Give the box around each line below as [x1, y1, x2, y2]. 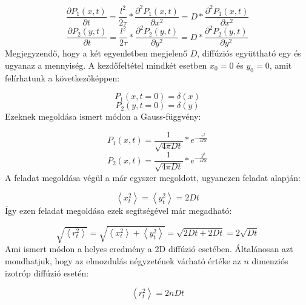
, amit [269, 58, 292, 71]
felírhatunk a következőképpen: [5, 71, 120, 84]
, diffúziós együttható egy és [197, 47, 301, 60]
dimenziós [251, 254, 288, 267]
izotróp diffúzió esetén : [5, 266, 89, 279]
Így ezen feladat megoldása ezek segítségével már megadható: [5, 204, 232, 217]
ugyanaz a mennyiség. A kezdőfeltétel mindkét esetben [5, 58, 207, 71]
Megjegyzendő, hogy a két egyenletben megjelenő [5, 47, 187, 60]
